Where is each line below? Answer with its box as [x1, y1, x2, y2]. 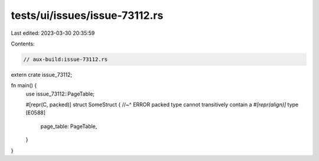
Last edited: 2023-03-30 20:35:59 [11, 29, 95, 37]
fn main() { [11, 82, 37, 89]
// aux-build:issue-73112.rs [23, 56, 108, 63]
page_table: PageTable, [40, 123, 97, 130]
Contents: [11, 40, 35, 47]
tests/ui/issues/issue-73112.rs [11, 9, 164, 22]
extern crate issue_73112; [11, 71, 73, 78]
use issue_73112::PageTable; [25, 90, 95, 97]
